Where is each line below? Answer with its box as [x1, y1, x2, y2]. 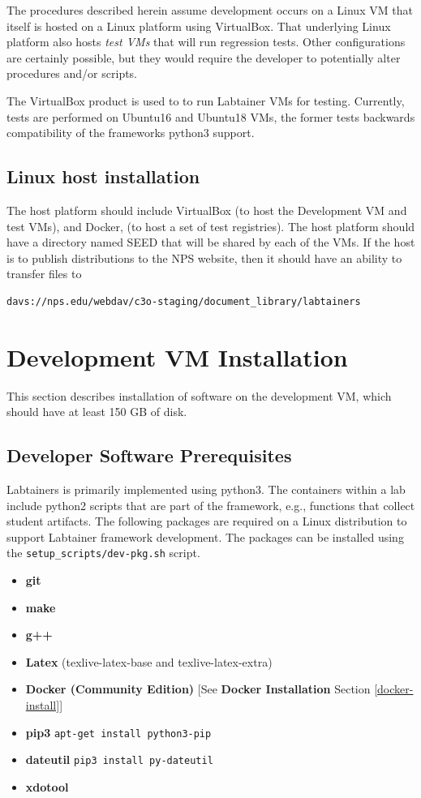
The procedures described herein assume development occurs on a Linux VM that [6, 2, 413, 18]
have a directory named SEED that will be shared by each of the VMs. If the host [6, 234, 415, 251]
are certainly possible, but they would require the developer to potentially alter [6, 49, 401, 66]
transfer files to [6, 265, 82, 282]
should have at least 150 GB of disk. [6, 403, 187, 420]
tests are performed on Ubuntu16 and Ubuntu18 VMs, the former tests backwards [6, 108, 415, 125]
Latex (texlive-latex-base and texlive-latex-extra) [25, 653, 273, 670]
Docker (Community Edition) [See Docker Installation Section [25, 680, 371, 697]
